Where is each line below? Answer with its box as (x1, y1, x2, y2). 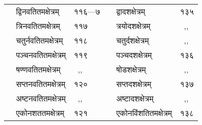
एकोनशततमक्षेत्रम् (16, 107, 64, 118)
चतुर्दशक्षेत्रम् (116, 34, 149, 46)
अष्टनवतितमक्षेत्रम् (16, 92, 66, 104)
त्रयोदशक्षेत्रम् (116, 20, 151, 31)
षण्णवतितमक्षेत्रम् (16, 63, 61, 75)
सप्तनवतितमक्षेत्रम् (16, 78, 66, 89)
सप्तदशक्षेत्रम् (116, 78, 151, 89)
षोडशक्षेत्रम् (116, 63, 146, 75)
